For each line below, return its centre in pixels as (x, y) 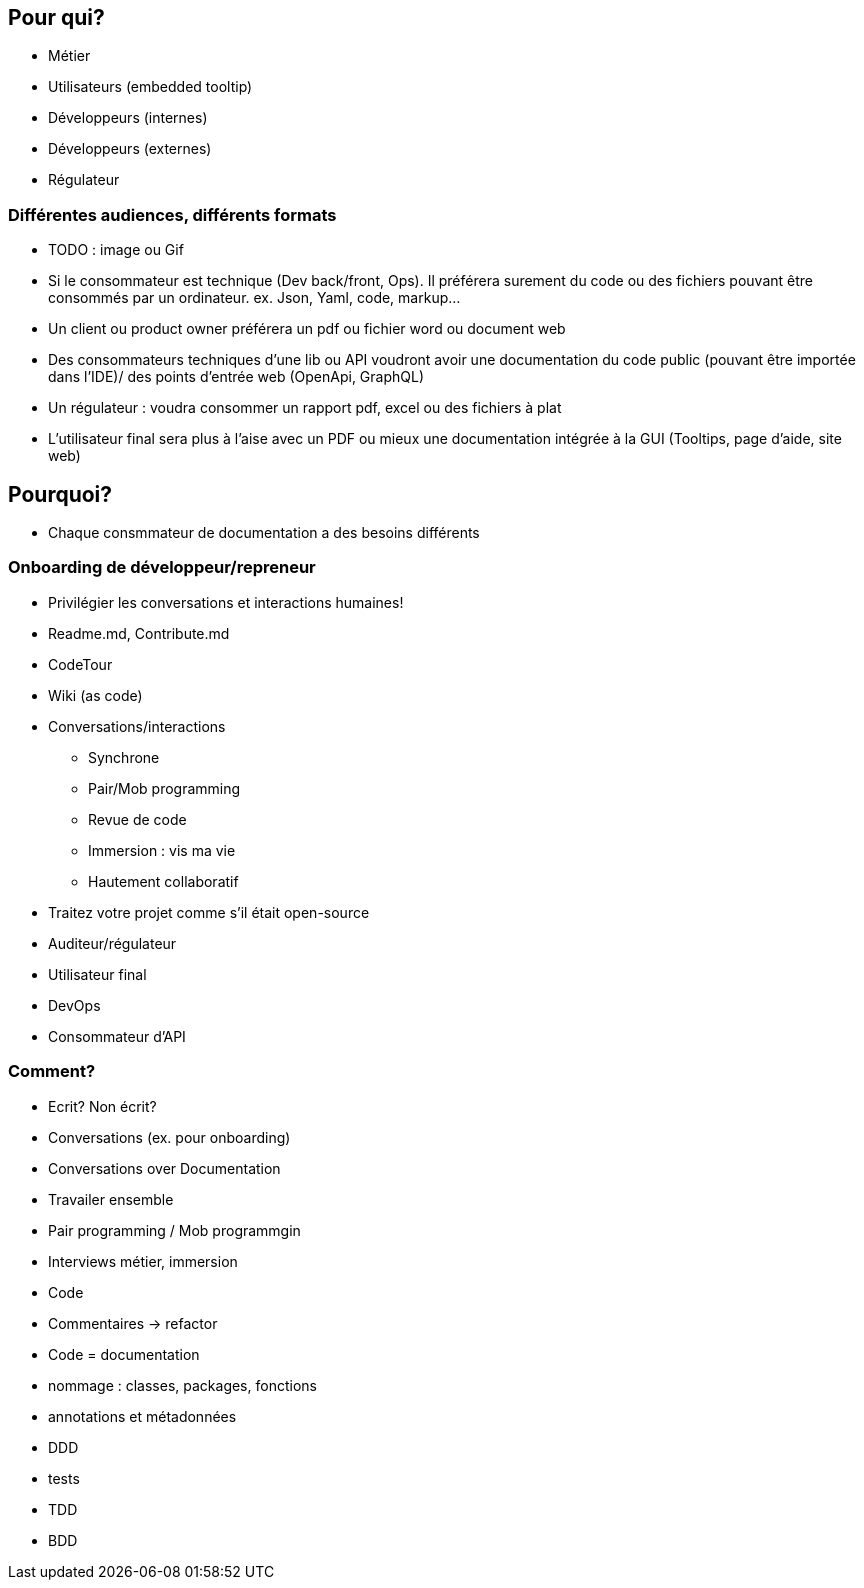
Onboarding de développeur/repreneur (162, 567)
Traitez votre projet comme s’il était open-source (209, 912)
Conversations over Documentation (164, 1168)
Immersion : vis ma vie (162, 850)
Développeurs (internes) (128, 118)
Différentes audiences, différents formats (172, 214)
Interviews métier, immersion (143, 1261)
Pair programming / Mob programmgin (174, 1230)
